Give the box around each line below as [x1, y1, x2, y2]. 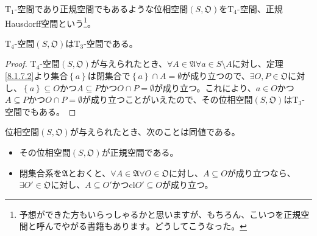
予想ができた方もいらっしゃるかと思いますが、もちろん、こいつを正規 [19, 207, 301, 220]
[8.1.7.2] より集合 [5, 69, 68, 82]
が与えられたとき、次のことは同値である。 [69, 125, 240, 138]
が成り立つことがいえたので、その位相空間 [82, 93, 253, 106]
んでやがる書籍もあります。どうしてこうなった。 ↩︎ [45, 220, 248, 232]
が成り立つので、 [182, 69, 250, 82]
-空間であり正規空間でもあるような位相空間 [14, 2, 188, 15]
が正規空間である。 [101, 146, 179, 158]
